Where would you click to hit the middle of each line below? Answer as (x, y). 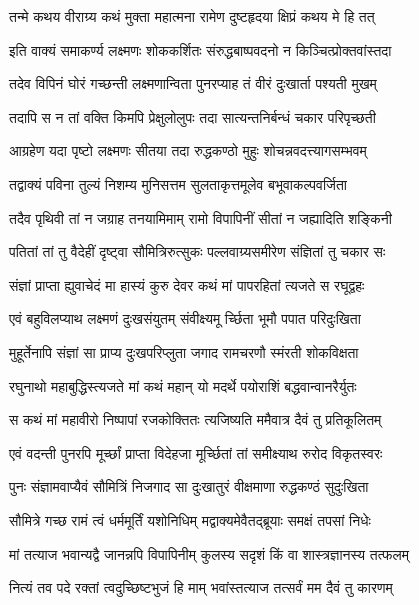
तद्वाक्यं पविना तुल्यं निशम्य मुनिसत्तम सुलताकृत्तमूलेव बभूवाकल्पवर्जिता (178, 183)
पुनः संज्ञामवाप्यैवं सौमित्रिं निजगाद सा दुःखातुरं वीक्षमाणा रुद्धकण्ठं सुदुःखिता (189, 486)
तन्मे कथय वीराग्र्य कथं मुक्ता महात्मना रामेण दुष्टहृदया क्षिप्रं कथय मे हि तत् (192, 16)
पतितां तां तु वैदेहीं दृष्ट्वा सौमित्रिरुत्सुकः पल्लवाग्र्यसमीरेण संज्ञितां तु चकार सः (197, 251)
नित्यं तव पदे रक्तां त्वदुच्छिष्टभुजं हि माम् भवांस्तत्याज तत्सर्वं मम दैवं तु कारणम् (201, 587)
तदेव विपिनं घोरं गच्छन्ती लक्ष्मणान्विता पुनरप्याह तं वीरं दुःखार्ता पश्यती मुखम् (193, 83)
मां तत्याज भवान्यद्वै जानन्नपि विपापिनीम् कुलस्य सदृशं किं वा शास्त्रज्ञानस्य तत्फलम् (209, 553)
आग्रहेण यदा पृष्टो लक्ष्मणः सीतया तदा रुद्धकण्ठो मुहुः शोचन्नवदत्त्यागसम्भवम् (188, 150)
